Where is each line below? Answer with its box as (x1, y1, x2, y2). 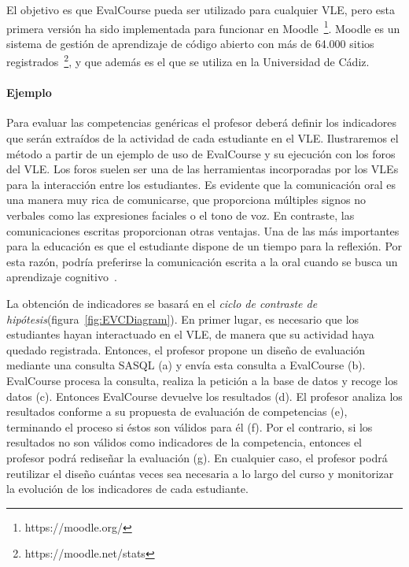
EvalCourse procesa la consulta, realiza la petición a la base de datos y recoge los (6, 372, 398, 388)
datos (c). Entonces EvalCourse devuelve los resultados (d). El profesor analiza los (6, 387, 403, 404)
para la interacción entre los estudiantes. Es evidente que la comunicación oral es (6, 176, 396, 192)
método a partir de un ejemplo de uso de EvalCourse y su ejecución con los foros (6, 145, 396, 161)
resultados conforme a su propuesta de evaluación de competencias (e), (6, 403, 348, 420)
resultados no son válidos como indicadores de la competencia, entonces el (6, 434, 362, 450)
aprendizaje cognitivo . (6, 269, 117, 285)
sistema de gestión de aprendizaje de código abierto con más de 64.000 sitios (6, 35, 374, 51)
